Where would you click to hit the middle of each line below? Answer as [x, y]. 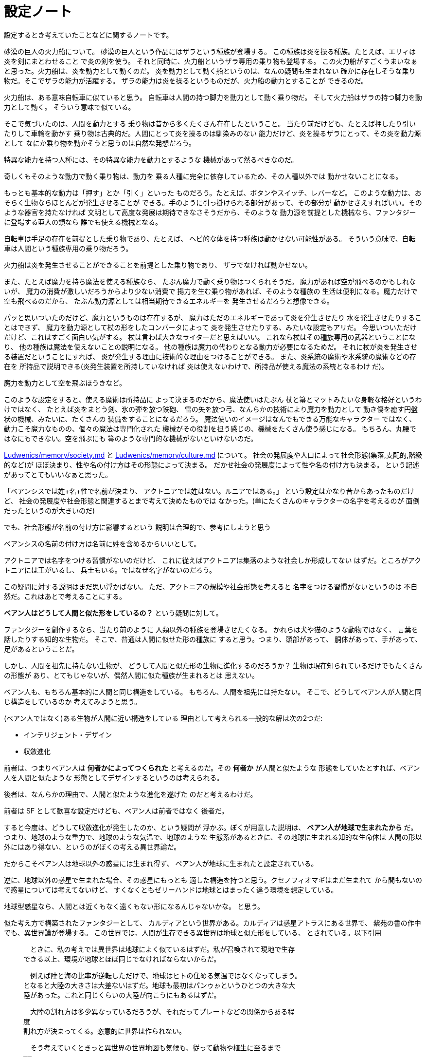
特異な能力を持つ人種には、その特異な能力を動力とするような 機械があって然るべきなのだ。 [151, 159]
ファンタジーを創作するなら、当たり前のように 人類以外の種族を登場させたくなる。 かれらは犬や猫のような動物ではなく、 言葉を [211, 629]
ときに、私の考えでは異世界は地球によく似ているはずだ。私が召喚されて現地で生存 [162, 949]
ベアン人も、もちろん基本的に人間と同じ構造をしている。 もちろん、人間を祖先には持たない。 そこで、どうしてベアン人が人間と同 [213, 692]
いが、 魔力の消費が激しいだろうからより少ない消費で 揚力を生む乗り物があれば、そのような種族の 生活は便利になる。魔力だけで [211, 291]
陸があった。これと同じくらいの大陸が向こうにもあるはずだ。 [122, 995]
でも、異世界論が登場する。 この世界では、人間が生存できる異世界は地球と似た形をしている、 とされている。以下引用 [193, 932]
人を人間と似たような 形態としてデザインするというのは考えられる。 [114, 777]
